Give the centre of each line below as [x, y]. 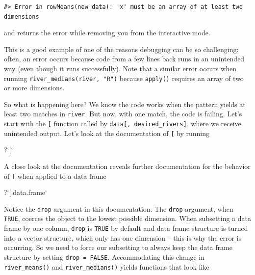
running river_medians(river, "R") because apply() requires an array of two [124, 78]
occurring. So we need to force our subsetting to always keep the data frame [118, 247]
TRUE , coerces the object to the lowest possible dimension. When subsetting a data [128, 218]
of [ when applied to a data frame [55, 176]
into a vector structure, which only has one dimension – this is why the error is [123, 237]
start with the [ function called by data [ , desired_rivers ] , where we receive [123, 124]
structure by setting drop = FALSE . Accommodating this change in [104, 257]
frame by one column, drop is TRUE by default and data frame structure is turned [126, 228]
